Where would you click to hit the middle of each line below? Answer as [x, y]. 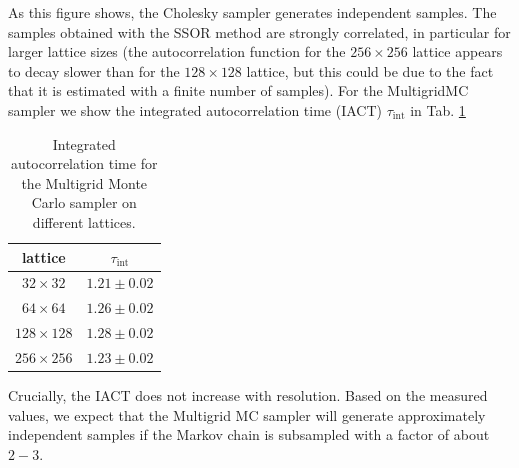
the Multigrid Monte [84, 182]
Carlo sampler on [84, 202]
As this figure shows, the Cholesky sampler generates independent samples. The [252, 12]
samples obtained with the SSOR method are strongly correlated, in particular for [259, 31]
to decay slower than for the [94, 70]
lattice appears [457, 51]
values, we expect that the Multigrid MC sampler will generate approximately [247, 414]
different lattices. [84, 221]
